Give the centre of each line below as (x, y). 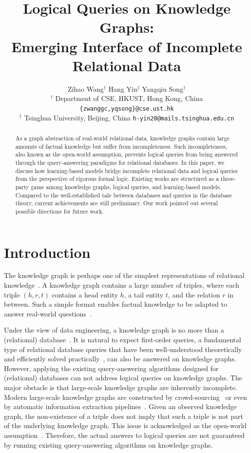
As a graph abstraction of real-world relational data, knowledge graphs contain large (122, 138)
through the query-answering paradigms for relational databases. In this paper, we (120, 162)
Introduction (47, 252)
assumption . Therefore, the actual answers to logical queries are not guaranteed (124, 435)
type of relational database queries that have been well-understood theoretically (123, 349)
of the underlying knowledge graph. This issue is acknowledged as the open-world (125, 425)
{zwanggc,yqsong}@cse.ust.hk (127, 108)
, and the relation (194, 294)
